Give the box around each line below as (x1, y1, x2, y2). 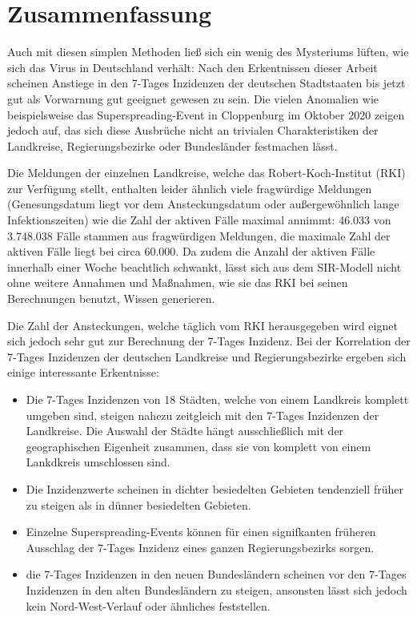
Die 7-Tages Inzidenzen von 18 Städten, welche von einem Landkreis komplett (26, 391, 409, 407)
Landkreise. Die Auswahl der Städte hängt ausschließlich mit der (26, 422, 344, 439)
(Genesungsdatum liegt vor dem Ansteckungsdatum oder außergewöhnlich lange (7, 196, 399, 212)
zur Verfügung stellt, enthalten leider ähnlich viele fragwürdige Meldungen (7, 179, 372, 196)
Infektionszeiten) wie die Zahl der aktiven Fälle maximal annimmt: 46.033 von (7, 212, 391, 228)
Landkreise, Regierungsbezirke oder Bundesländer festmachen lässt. (7, 137, 338, 154)
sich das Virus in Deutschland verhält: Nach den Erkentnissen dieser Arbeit (7, 58, 378, 75)
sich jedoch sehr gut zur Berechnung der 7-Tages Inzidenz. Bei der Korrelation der (7, 333, 411, 349)
